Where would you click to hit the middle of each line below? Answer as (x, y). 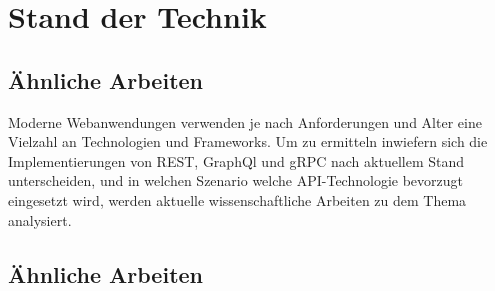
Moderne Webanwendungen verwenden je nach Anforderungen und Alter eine (245, 121)
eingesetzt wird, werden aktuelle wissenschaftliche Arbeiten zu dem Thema (237, 199)
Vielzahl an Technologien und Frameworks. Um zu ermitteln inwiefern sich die (248, 141)
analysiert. (40, 219)
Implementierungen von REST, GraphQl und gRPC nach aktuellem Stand (236, 160)
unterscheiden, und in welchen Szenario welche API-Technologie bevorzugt (235, 180)
